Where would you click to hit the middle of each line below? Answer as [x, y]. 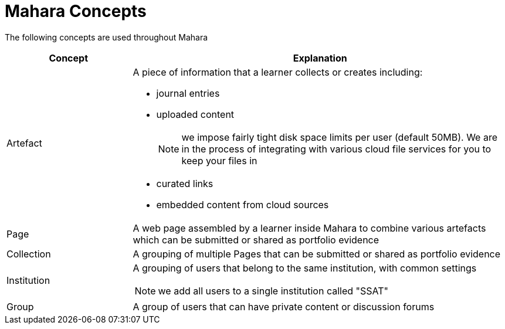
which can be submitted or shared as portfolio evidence [256, 240]
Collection [29, 254]
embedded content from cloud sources [243, 204]
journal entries [188, 93]
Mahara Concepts [76, 11]
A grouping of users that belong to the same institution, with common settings [305, 268]
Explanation [320, 58]
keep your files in [219, 160]
